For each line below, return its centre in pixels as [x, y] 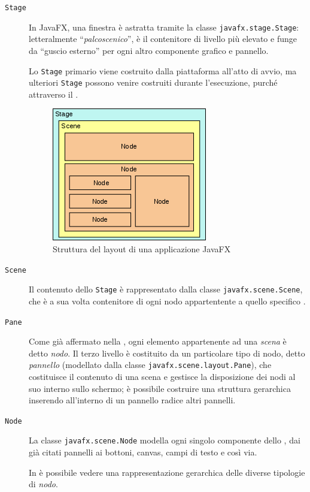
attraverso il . [54, 94]
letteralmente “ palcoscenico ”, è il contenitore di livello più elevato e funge [163, 39]
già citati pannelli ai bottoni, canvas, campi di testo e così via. [143, 452]
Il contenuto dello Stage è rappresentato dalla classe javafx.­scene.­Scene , [166, 289]
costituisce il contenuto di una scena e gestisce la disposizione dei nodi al [162, 376]
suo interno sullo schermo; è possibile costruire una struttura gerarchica [160, 388]
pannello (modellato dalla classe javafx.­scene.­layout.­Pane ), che [150, 365]
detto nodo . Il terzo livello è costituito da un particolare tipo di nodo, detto [167, 353]
